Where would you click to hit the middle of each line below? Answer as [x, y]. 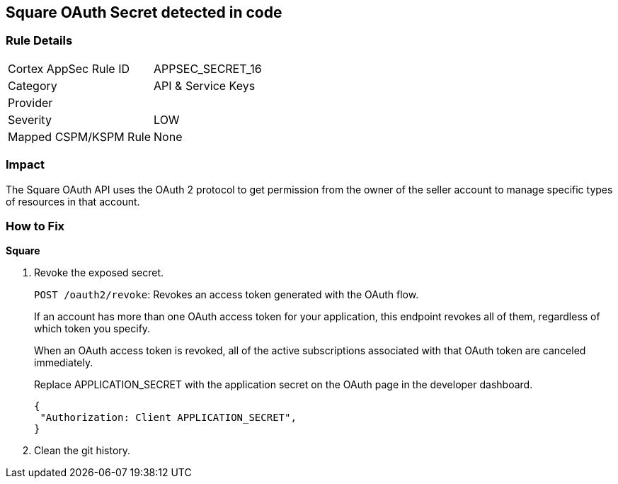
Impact [25, 165]
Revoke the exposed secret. [99, 273]
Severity [30, 119]
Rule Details [39, 41]
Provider [30, 102]
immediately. [64, 363]
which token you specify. [92, 329]
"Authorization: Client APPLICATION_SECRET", [168, 418]
